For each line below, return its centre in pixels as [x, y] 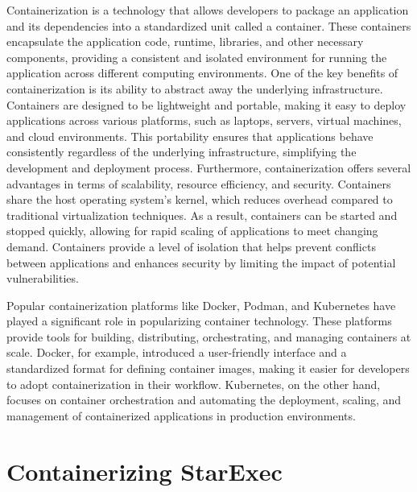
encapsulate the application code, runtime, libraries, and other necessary [185, 41]
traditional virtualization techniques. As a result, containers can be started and [202, 215]
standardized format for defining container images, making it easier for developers [208, 368]
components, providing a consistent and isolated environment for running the [197, 57]
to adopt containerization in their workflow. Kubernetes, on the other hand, [194, 384]
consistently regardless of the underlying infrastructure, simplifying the [182, 152]
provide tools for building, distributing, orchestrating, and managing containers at [209, 336]
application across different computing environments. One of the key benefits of [202, 73]
